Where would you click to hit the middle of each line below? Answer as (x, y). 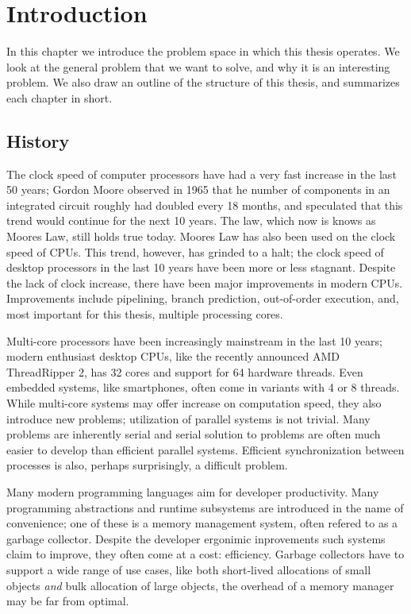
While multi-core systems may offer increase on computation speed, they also (194, 403)
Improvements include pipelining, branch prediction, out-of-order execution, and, (203, 298)
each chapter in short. (60, 97)
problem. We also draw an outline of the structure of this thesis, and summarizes (203, 82)
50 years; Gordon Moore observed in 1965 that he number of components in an (198, 189)
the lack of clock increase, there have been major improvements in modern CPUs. (205, 282)
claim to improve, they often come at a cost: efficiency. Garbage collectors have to (205, 554)
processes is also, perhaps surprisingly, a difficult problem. (147, 465)
